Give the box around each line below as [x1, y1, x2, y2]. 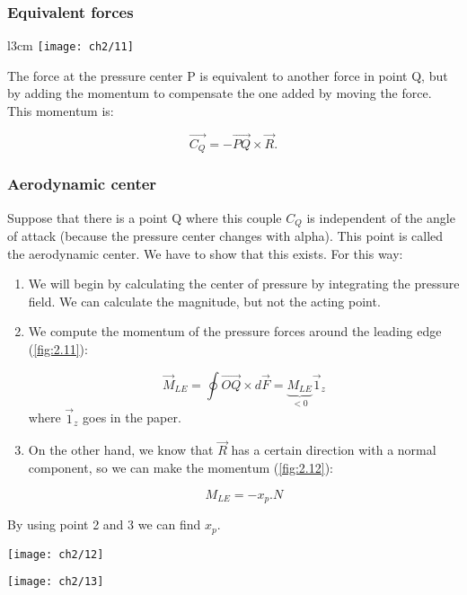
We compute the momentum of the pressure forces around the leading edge [28, 322, 442, 341]
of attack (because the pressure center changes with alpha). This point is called [7, 226, 444, 244]
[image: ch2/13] [7, 575, 104, 589]
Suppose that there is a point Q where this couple [7, 208, 282, 226]
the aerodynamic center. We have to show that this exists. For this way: [7, 244, 403, 262]
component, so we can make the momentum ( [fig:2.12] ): [28, 458, 333, 477]
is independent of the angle [306, 208, 455, 226]
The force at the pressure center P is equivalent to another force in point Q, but [7, 66, 448, 84]
